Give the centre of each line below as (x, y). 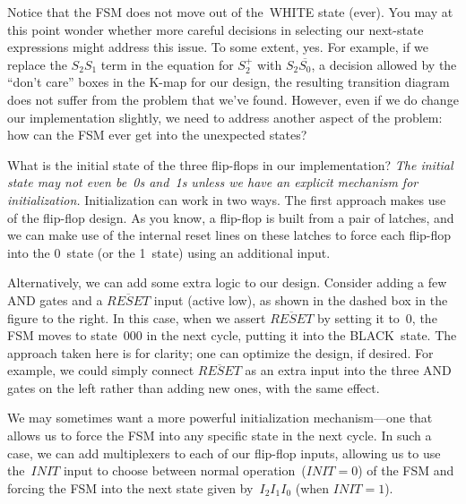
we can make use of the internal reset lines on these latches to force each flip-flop (229, 235)
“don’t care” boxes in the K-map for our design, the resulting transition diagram (229, 82)
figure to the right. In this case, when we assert (137, 317)
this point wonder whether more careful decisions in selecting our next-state (216, 29)
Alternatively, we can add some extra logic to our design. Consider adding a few (227, 282)
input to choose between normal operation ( (185, 470)
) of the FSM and (406, 470)
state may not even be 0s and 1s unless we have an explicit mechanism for (213, 182)
